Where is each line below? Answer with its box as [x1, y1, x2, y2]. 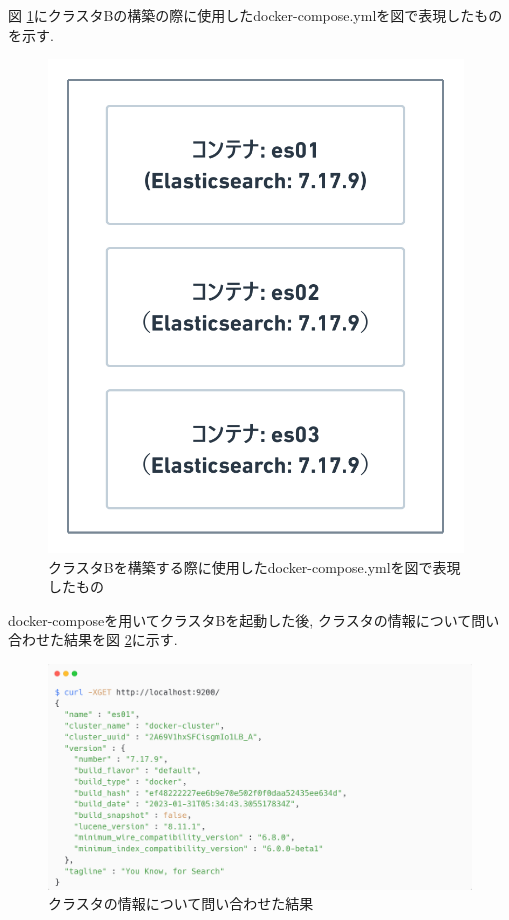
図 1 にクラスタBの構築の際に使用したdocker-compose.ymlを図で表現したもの [8, 5, 503, 25]
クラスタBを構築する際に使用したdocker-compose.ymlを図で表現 [48, 556, 461, 577]
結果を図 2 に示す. [63, 629, 178, 650]
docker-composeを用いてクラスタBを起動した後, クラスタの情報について [8, 609, 472, 630]
